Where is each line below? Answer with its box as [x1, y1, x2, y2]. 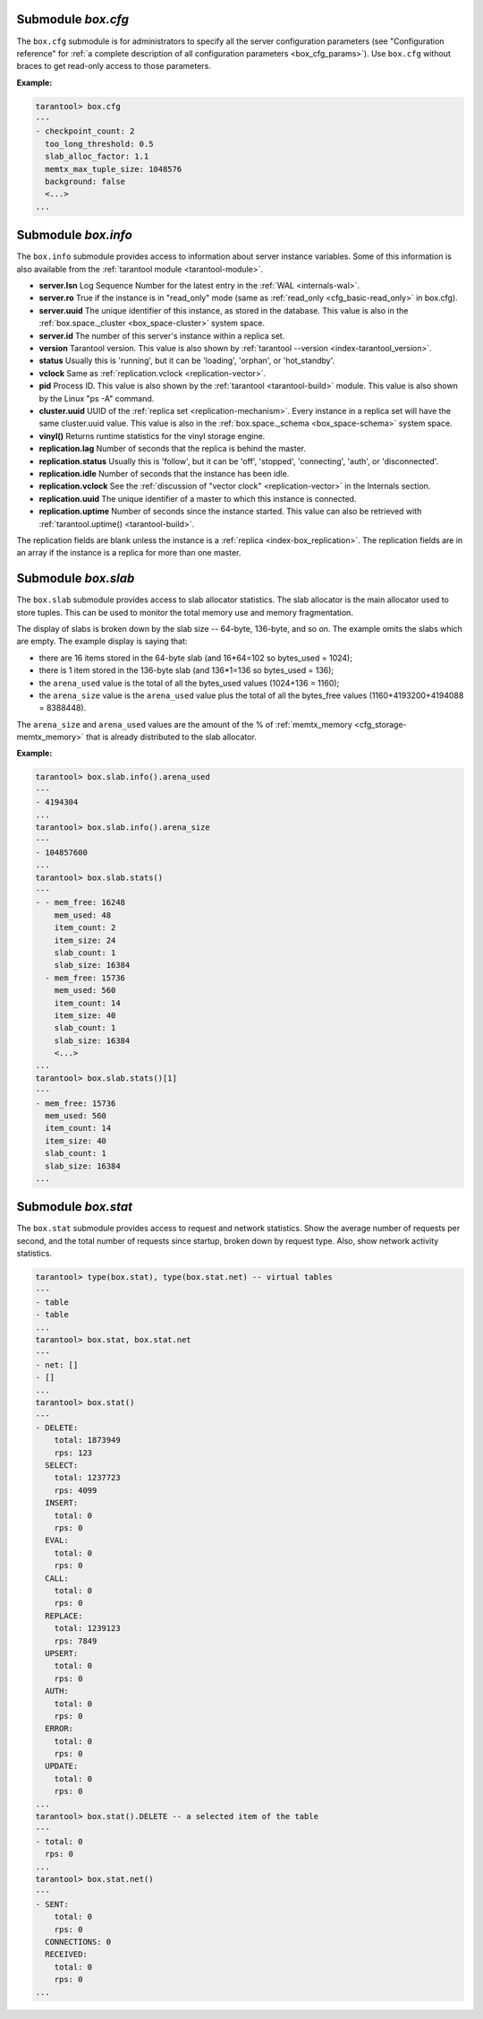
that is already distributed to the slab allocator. [85, 731, 257, 743]
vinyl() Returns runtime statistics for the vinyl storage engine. [38, 430, 266, 441]
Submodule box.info [16, 228, 133, 243]
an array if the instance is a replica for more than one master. [16, 548, 241, 558]
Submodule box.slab [16, 571, 135, 586]
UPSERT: [45, 1648, 79, 1658]
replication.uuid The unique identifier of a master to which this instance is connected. [38, 493, 357, 504]
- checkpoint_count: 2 [35, 126, 135, 136]
